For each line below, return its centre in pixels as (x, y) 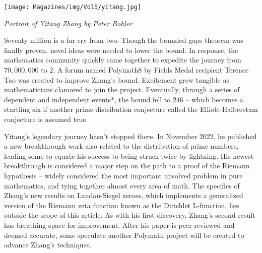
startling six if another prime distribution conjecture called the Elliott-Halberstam (131, 109)
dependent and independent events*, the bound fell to (87, 99)
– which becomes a (214, 99)
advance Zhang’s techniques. (48, 245)
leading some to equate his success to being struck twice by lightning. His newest (129, 155)
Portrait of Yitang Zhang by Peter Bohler (68, 23)
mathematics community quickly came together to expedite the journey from (123, 60)
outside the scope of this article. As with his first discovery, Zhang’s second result (130, 215)
